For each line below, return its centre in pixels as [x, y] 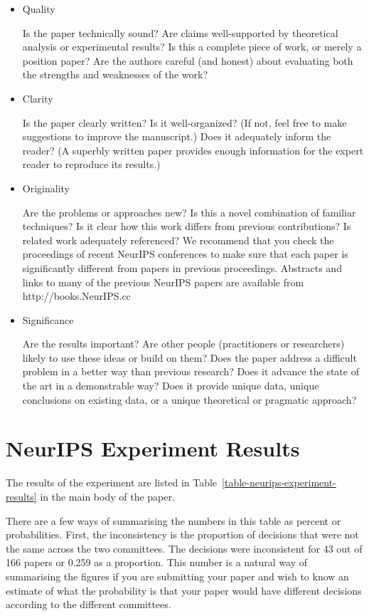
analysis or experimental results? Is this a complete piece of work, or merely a [192, 47]
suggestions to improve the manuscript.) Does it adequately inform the [177, 136]
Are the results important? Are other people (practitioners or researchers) [183, 344]
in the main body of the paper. [107, 496]
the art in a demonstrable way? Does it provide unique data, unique [171, 386]
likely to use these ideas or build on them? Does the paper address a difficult [189, 357]
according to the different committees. [89, 604]
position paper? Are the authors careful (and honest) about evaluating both [188, 60]
